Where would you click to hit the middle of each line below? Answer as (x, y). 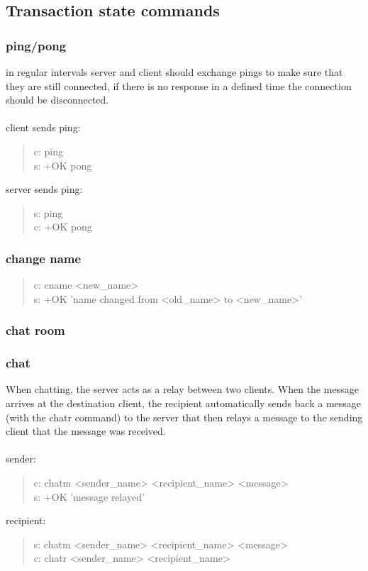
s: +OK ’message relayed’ (89, 496)
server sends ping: (44, 189)
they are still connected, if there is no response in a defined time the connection (179, 85)
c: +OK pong (63, 227)
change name (44, 258)
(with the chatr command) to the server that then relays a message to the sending (184, 417)
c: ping (49, 151)
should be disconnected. (57, 100)
